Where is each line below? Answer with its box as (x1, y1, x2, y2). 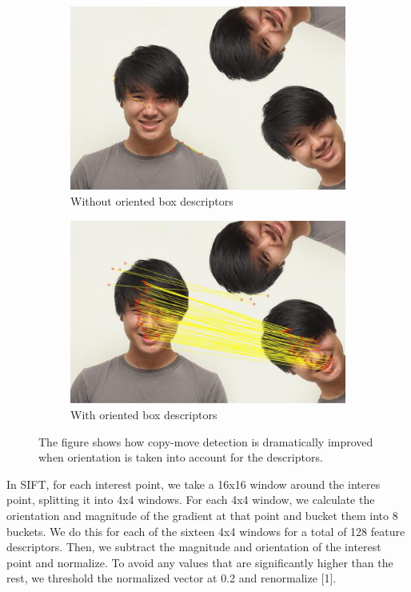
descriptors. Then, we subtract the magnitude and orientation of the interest (6, 538, 381, 555)
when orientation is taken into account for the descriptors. (38, 449, 323, 466)
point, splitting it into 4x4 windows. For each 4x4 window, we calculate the (6, 491, 375, 508)
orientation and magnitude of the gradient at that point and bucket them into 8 (6, 506, 398, 523)
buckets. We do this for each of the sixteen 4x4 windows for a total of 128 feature (6, 522, 405, 539)
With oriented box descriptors (70, 406, 217, 423)
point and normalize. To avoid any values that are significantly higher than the (6, 554, 393, 570)
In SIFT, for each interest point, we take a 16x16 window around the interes (6, 475, 381, 492)
